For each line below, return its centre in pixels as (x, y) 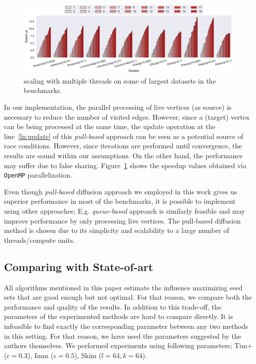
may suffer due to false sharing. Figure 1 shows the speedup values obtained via (125, 165)
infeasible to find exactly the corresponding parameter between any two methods (126, 326)
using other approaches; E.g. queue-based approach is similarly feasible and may (125, 210)
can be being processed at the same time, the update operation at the (110, 126)
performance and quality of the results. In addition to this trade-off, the (113, 306)
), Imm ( (41, 355)
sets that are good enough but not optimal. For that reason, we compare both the (128, 297)
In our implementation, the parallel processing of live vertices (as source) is (118, 107)
